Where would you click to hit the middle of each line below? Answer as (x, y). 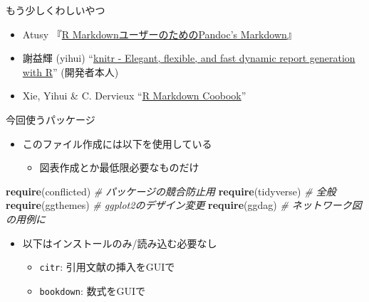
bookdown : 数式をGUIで (92, 290)
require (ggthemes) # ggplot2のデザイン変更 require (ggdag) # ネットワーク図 (184, 205)
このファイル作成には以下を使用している (117, 143)
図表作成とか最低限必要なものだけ (119, 167)
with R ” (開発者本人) (71, 71)
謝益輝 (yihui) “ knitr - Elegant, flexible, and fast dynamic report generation (189, 58)
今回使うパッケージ (51, 119)
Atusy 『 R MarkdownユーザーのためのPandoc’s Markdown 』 (160, 34)
